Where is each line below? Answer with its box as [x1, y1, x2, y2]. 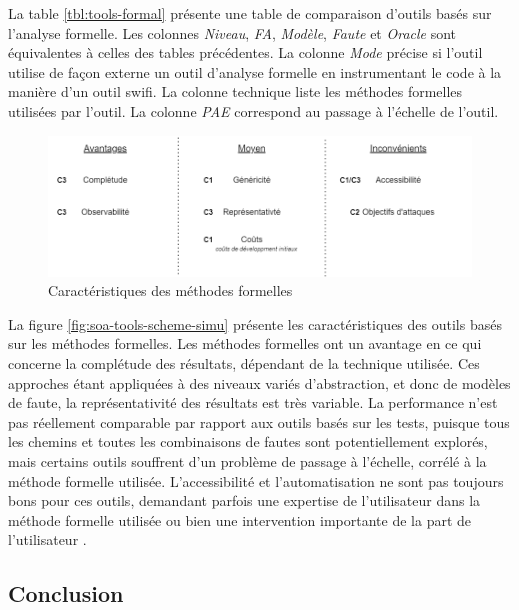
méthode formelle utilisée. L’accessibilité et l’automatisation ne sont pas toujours [8, 470, 504, 491]
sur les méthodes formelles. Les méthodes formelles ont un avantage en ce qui [8, 333, 482, 354]
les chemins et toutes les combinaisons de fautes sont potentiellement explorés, [8, 431, 488, 452]
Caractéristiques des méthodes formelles [48, 280, 293, 301]
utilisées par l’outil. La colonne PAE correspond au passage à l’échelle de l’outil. [8, 100, 499, 121]
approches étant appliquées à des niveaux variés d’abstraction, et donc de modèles [8, 372, 511, 393]
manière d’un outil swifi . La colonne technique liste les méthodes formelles [8, 81, 463, 102]
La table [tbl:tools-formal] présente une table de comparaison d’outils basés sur [8, 3, 492, 23]
